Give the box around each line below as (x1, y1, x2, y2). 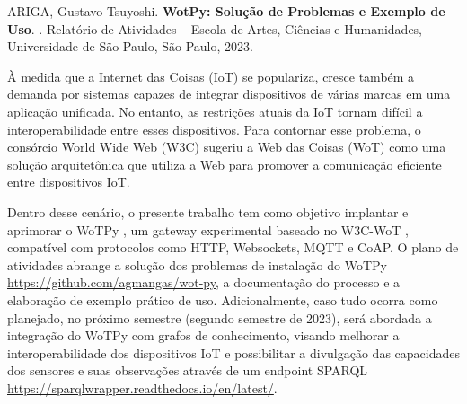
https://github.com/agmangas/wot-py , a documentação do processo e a (7, 273, 401, 292)
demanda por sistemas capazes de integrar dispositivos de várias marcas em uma (7, 84, 451, 103)
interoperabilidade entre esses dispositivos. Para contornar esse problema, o (7, 119, 421, 138)
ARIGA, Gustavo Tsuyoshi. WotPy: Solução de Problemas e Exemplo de (7, 2, 445, 20)
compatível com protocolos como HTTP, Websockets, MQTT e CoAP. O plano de (7, 238, 459, 257)
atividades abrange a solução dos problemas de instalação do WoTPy (7, 255, 387, 274)
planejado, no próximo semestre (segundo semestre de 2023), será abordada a (7, 308, 432, 327)
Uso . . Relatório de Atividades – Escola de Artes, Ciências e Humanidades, (7, 19, 422, 38)
